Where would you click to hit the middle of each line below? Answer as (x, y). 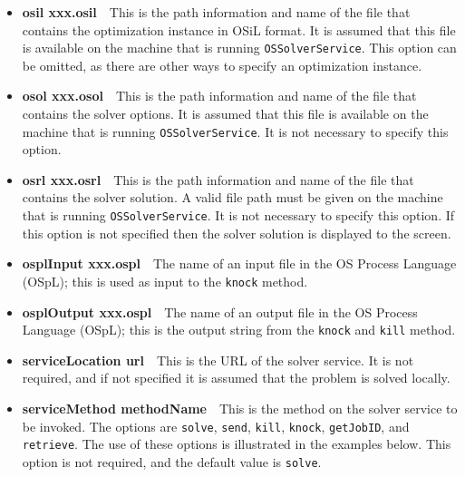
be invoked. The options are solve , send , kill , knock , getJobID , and (216, 426)
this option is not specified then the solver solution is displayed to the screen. (237, 233)
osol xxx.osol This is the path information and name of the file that (219, 96)
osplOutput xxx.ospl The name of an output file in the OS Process (220, 312)
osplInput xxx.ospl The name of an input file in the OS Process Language (239, 263)
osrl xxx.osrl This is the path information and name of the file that (218, 179)
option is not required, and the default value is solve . (172, 461)
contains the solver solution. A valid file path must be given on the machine (232, 197)
